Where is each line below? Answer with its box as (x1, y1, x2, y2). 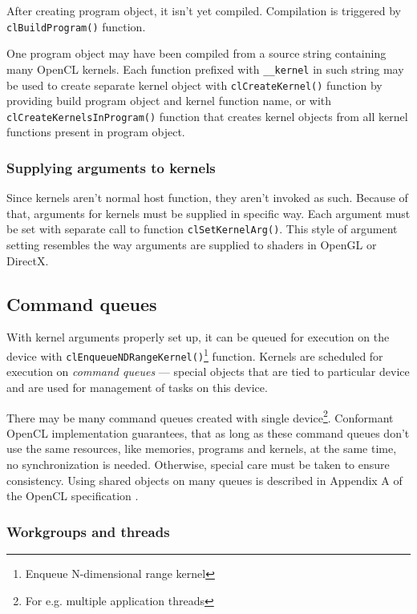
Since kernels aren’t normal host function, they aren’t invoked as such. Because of (6, 189, 408, 206)
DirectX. (6, 252, 49, 269)
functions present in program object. (6, 123, 185, 140)
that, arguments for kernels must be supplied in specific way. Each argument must (6, 204, 411, 221)
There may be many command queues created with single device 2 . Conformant (6, 406, 394, 426)
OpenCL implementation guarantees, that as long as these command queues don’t (6, 424, 410, 441)
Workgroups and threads (6, 521, 170, 541)
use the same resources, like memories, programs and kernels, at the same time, (6, 440, 397, 457)
